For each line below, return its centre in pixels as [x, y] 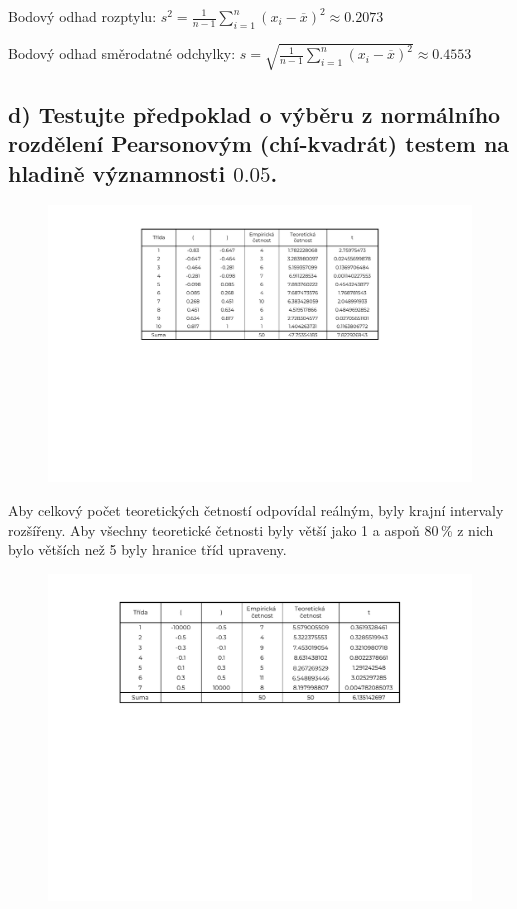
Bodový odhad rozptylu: [82, 16]
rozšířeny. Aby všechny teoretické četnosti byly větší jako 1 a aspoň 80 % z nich [251, 529]
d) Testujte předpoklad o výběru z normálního [254, 113]
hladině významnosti [117, 172]
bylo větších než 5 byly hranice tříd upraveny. [147, 549]
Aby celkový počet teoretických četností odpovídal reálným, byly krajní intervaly [256, 509]
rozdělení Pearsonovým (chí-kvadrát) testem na [259, 143]
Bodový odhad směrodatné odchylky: [122, 53]
